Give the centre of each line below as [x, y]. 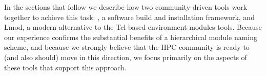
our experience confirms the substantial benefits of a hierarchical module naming [131, 37]
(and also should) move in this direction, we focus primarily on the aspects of [126, 57]
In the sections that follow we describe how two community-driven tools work [126, 7]
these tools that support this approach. [65, 67]
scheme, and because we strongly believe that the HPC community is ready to [127, 47]
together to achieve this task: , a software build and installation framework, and [129, 17]
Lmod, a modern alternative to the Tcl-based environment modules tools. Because [133, 27]
